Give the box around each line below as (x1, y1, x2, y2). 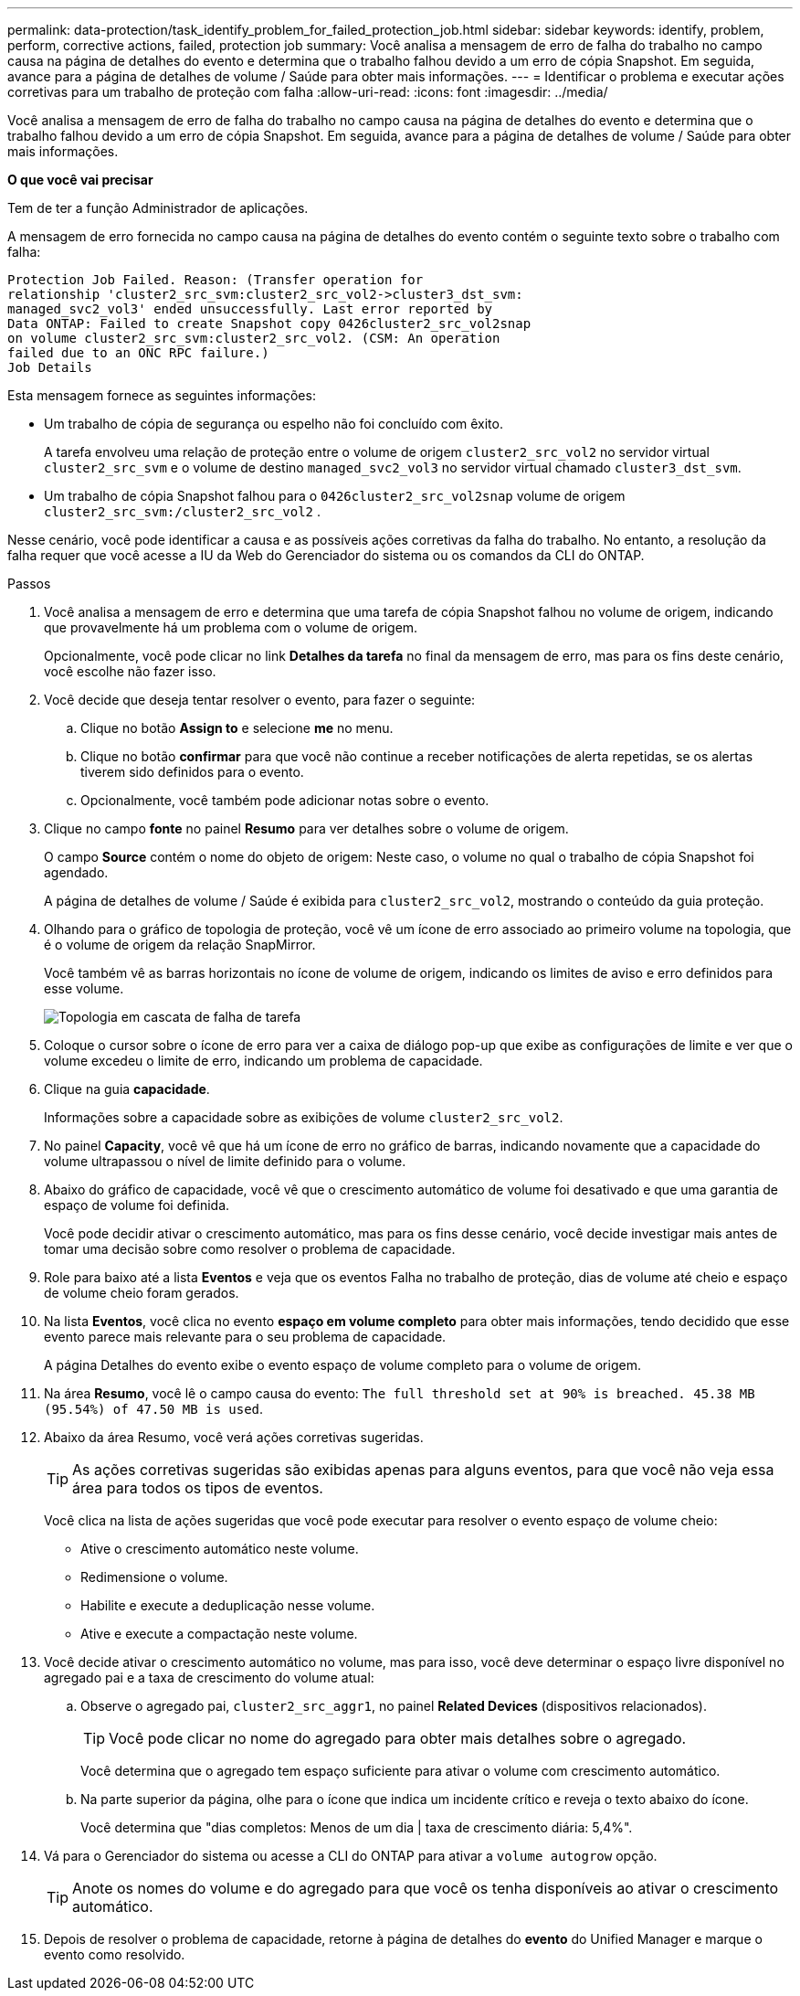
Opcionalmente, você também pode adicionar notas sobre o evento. (80, 792, 489, 808)
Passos (7, 576, 51, 591)
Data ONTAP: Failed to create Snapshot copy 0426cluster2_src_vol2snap (7, 316, 532, 331)
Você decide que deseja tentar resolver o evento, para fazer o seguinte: (44, 692, 476, 707)
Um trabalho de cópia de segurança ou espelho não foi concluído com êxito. (44, 416, 503, 431)
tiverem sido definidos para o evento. (80, 764, 304, 780)
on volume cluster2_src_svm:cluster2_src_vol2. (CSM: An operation (7, 331, 500, 345)
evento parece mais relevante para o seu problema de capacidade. (44, 1329, 447, 1344)
